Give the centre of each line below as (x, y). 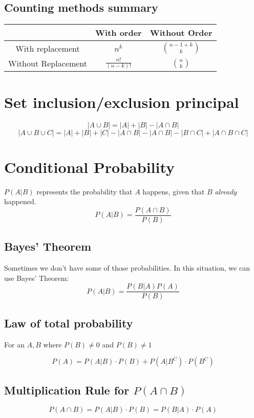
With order (119, 33)
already (226, 191)
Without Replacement (48, 63)
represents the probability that (84, 191)
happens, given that (174, 191)
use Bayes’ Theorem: (37, 278)
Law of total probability (69, 323)
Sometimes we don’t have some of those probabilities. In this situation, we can (127, 268)
